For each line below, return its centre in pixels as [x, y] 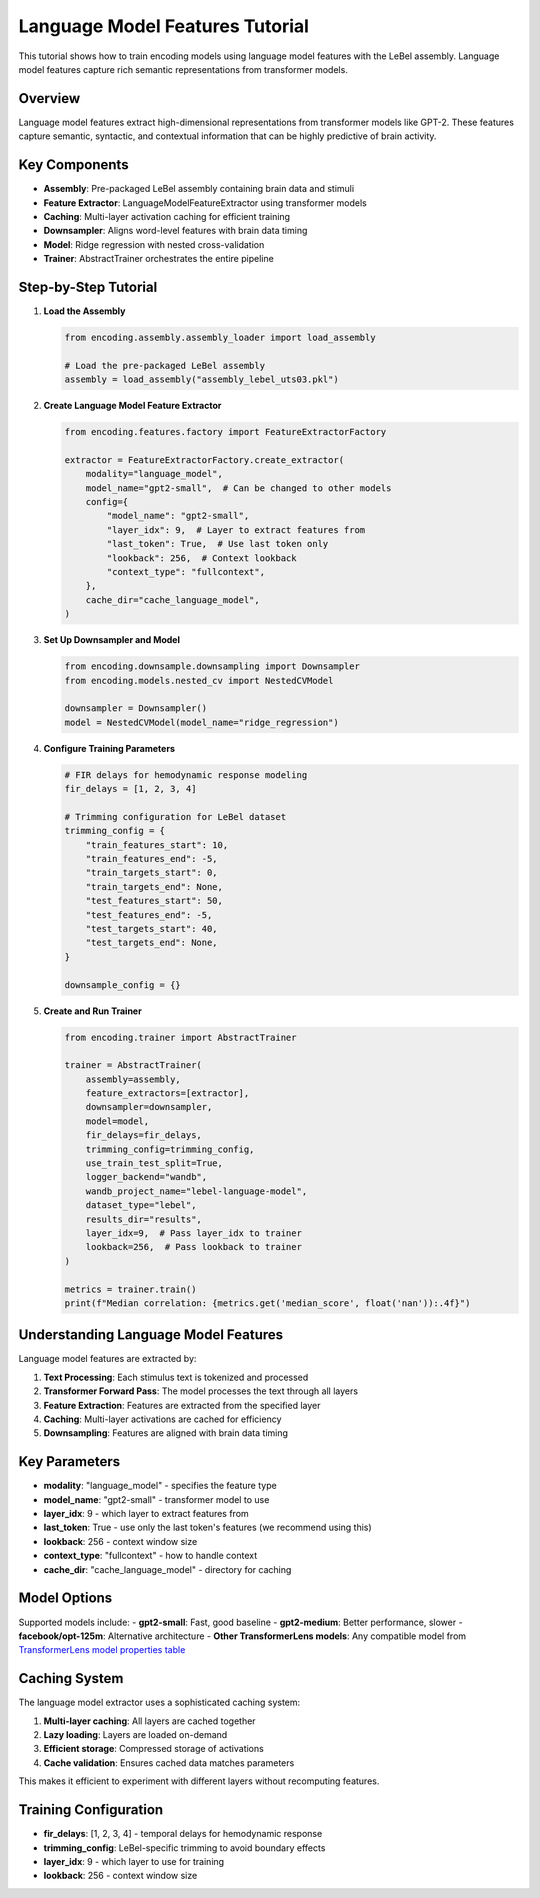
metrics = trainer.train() [130, 1289]
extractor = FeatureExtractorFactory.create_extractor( [204, 459]
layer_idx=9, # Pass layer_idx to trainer [193, 1233]
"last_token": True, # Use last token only [217, 544]
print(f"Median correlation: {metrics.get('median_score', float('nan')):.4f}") [267, 1303]
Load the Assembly [84, 311]
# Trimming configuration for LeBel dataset [175, 816]
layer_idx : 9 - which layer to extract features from [146, 1514]
